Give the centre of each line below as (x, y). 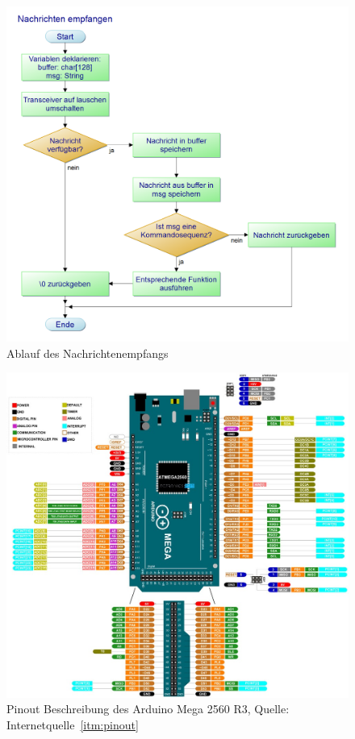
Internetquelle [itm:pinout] (73, 724)
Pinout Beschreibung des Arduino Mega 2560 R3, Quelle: (148, 709)
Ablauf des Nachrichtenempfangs (88, 353)
